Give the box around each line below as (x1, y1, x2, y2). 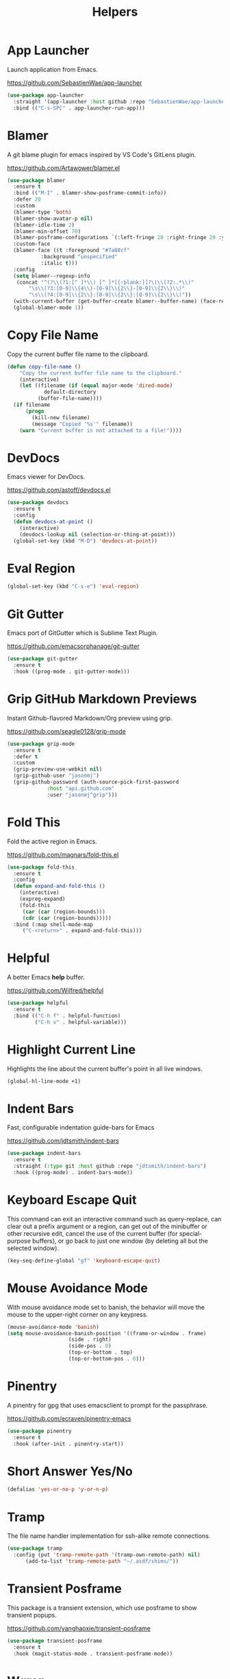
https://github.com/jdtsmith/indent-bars (7, 1136, 120, 1145)
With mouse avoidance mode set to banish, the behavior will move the (7, 1303, 205, 1311)
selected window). (7, 1244, 60, 1252)
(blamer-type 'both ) (13, 208, 72, 216)
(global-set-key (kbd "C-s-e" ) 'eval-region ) (7, 583, 139, 590)
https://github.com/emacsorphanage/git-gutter (7, 642, 140, 651)
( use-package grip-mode (7, 741, 75, 747)
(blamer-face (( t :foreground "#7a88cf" (13, 247, 130, 254)
